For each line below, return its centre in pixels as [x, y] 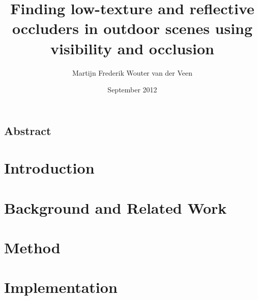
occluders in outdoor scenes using [132, 28]
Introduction [49, 168]
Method [32, 247]
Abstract [28, 130]
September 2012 [132, 90]
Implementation [61, 287]
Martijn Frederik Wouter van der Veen [132, 72]
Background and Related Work [116, 207]
